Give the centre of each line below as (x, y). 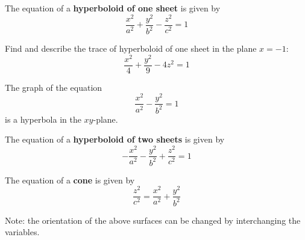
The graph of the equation (54, 87)
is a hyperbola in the (43, 119)
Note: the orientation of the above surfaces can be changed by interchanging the (153, 220)
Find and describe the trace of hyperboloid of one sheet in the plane (131, 48)
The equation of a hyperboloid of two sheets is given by (115, 139)
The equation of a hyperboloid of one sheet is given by (113, 8)
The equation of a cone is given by (70, 180)
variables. (22, 232)
